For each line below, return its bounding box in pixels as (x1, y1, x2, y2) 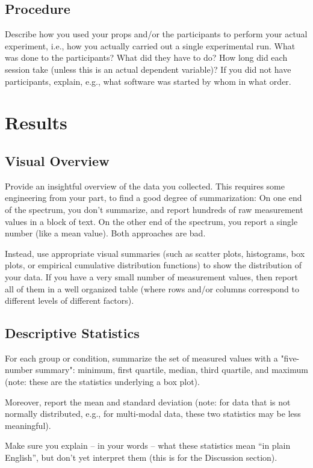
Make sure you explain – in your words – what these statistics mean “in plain (5, 439, 291, 452)
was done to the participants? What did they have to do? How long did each (5, 51, 288, 64)
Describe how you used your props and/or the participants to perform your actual (5, 28, 308, 40)
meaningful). (5, 419, 51, 431)
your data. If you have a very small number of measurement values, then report (5, 270, 298, 283)
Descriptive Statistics (5, 324, 140, 342)
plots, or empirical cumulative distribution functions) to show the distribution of (5, 259, 302, 271)
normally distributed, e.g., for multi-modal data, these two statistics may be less (5, 407, 301, 420)
